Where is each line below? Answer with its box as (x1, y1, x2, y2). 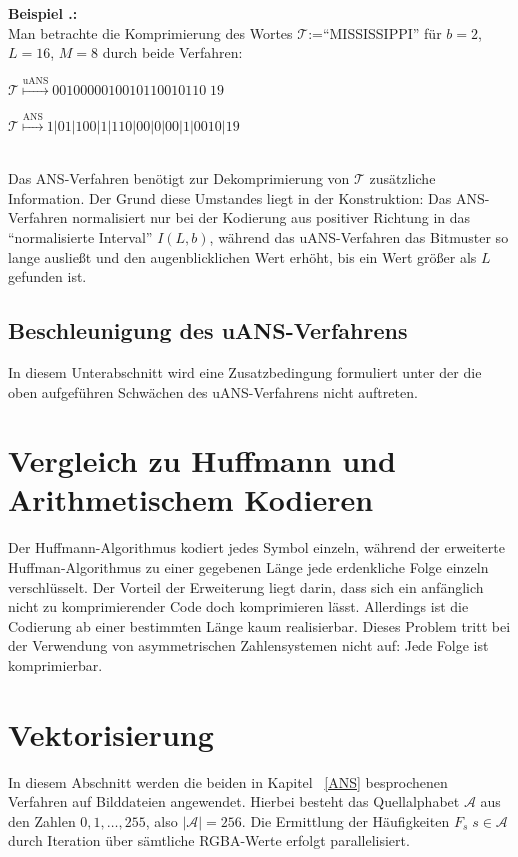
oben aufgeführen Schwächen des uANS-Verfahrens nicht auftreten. (8, 381, 418, 402)
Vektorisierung (8, 713, 214, 754)
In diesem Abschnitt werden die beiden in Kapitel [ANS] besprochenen (8, 771, 448, 792)
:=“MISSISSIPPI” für (308, 22, 442, 43)
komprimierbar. (8, 654, 103, 675)
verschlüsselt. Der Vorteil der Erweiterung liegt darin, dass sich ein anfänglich (8, 576, 484, 597)
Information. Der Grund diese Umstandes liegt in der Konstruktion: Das (8, 187, 452, 208)
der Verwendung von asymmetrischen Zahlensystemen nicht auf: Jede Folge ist (8, 635, 489, 656)
